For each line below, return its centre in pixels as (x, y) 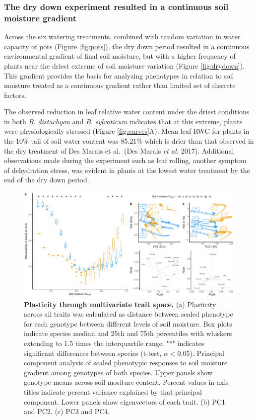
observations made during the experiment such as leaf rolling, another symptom (125, 160)
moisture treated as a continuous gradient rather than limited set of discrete (120, 85)
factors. (15, 95)
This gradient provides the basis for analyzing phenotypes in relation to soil (119, 75)
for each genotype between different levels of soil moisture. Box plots (128, 323)
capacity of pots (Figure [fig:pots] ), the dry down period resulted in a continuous (127, 46)
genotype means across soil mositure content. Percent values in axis (126, 382)
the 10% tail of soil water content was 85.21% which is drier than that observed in (129, 141)
